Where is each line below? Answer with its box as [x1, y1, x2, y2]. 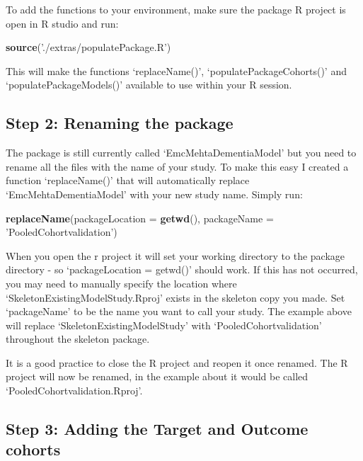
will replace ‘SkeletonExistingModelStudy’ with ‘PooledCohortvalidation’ [6, 317, 322, 332]
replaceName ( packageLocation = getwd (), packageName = [6, 210, 274, 225]
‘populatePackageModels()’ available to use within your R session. [6, 77, 292, 92]
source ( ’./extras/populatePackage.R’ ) [6, 40, 171, 55]
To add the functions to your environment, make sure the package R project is [6, 2, 346, 16]
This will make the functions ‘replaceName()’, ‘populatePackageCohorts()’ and [6, 63, 347, 78]
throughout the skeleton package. [6, 331, 150, 346]
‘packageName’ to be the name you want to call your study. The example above [6, 304, 352, 319]
